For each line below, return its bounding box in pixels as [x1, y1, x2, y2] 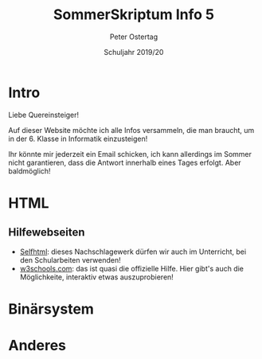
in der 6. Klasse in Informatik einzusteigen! [8, 134, 148, 143]
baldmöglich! [8, 166, 51, 176]
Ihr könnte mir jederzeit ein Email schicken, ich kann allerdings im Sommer [8, 149, 252, 158]
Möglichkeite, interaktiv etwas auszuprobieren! [19, 272, 174, 282]
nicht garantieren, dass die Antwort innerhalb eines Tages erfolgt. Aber [8, 158, 241, 167]
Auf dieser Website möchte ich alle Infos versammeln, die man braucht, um [8, 125, 255, 135]
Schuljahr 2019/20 [104, 47, 164, 57]
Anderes [8, 337, 66, 355]
